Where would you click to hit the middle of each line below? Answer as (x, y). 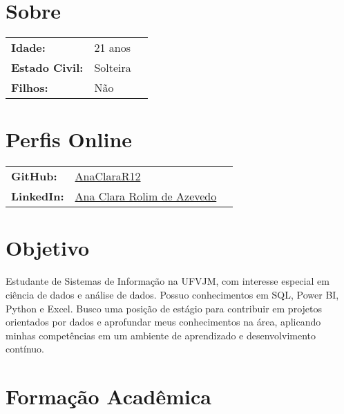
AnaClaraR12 (108, 176)
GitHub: (34, 176)
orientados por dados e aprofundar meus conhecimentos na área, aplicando (163, 322)
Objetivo (48, 248)
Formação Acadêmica (108, 396)
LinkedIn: (38, 196)
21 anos (112, 48)
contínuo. (25, 349)
